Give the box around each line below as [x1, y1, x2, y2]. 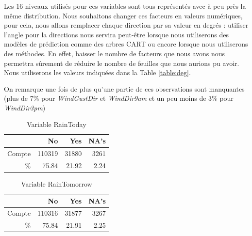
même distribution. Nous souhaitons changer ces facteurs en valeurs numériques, [4, 10, 243, 20]
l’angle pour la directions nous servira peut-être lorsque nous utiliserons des [4, 29, 229, 39]
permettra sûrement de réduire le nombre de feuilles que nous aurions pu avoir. [4, 58, 239, 68]
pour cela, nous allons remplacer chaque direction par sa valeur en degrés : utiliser [4, 20, 249, 30]
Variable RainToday [27, 119, 86, 129]
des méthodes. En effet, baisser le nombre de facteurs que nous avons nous [4, 48, 225, 58]
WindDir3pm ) [4, 102, 46, 112]
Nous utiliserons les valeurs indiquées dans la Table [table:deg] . [4, 67, 191, 78]
